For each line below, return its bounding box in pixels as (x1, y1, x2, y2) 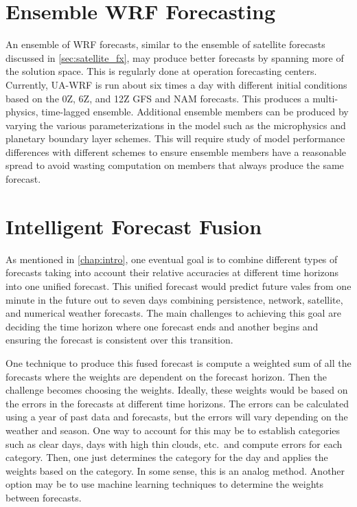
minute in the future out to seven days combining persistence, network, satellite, (5, 292, 343, 306)
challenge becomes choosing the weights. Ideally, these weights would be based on (5, 383, 348, 397)
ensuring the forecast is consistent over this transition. (5, 333, 233, 347)
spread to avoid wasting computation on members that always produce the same (5, 158, 344, 172)
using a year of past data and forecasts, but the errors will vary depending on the (5, 409, 348, 424)
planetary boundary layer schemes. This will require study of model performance (5, 131, 345, 146)
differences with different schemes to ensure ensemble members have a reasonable (5, 144, 347, 159)
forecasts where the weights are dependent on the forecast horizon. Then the (5, 369, 327, 383)
